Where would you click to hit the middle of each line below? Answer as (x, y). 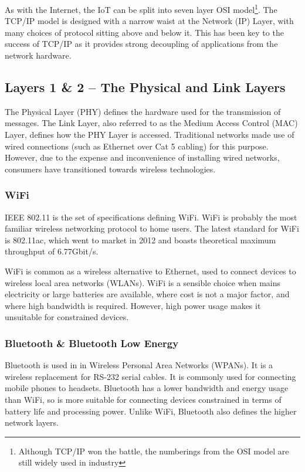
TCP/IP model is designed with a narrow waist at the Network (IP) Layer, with (149, 21)
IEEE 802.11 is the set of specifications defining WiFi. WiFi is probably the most (151, 217)
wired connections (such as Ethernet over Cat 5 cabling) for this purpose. (137, 146)
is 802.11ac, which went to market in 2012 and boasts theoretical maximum (140, 240)
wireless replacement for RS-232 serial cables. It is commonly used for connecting (150, 376)
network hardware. (38, 55)
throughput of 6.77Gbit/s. (52, 251)
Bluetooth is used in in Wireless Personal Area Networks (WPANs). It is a (139, 365)
